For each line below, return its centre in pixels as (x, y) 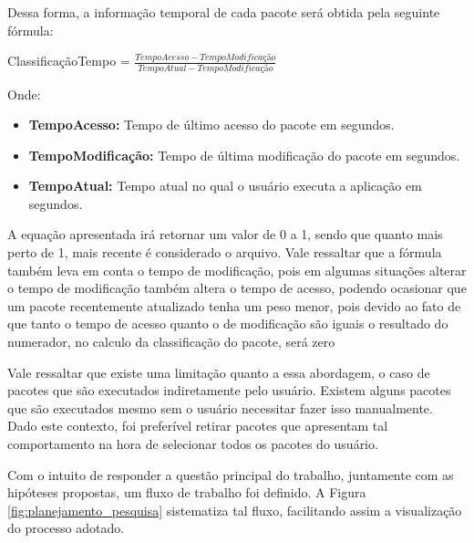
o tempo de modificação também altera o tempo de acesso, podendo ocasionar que (237, 288)
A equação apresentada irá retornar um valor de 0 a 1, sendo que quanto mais (225, 234)
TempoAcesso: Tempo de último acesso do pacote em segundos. (211, 125)
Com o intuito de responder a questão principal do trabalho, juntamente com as (231, 474)
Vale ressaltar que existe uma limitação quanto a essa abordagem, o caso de (219, 372)
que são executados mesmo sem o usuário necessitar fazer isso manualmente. (220, 407)
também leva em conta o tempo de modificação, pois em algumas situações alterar (237, 270)
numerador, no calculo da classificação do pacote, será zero (171, 342)
